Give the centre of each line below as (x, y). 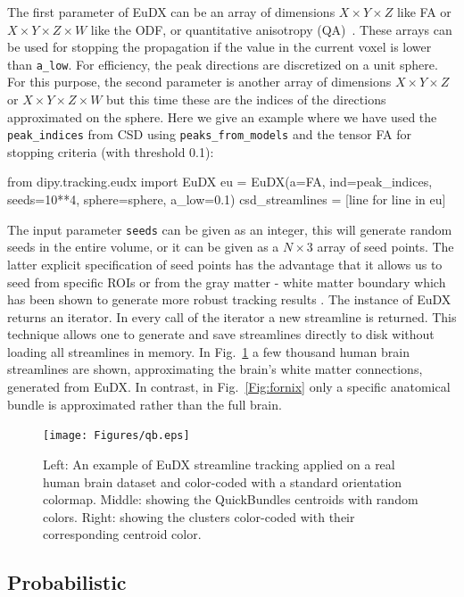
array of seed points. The (385, 247)
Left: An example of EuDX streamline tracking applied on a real (219, 464)
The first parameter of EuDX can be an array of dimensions (171, 12)
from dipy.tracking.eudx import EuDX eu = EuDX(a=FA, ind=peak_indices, (220, 182)
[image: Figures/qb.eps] (116, 436)
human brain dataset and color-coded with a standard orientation (223, 481)
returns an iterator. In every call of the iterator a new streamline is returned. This (232, 316)
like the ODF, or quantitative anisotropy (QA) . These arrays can (271, 29)
